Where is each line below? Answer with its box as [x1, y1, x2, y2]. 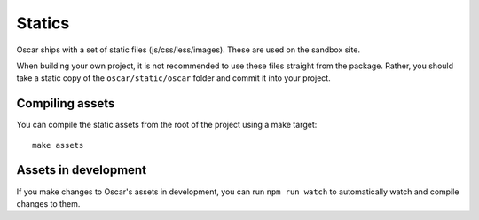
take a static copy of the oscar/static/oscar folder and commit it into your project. [16, 73, 332, 83]
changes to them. [16, 198, 81, 208]
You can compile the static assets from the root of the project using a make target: [16, 120, 318, 130]
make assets [32, 140, 84, 150]
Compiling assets [16, 96, 115, 111]
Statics [16, 13, 70, 33]
